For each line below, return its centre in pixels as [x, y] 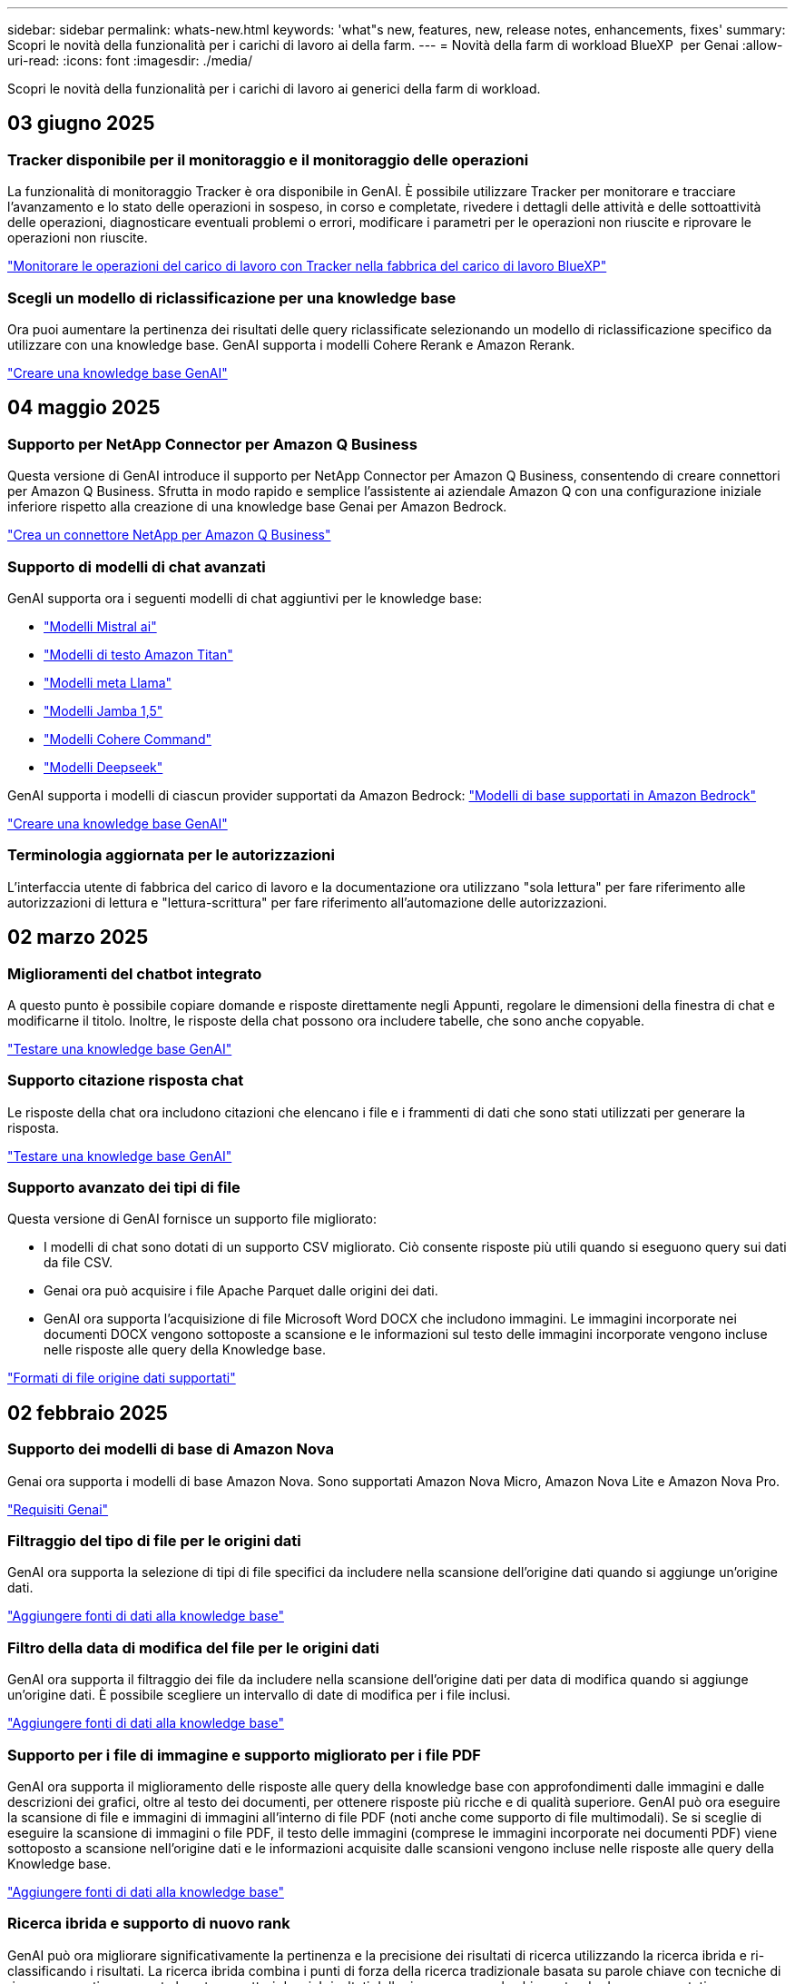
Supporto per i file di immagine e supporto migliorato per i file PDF [244, 1755]
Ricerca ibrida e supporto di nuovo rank [149, 1924]
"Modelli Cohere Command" [128, 739]
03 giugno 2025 [81, 124]
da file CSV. [78, 1263]
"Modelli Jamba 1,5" [103, 710]
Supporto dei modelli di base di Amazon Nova [171, 1449]
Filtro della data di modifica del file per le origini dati [193, 1647]
